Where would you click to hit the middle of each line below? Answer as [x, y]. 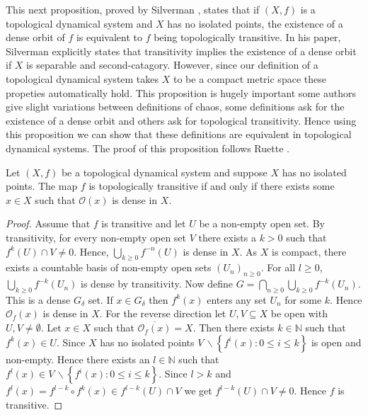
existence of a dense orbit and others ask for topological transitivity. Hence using [181, 120]
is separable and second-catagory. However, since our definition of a [172, 65]
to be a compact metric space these [249, 78]
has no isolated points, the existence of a [255, 23]
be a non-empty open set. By [262, 223]
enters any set [237, 299]
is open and [336, 342]
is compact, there [309, 251]
